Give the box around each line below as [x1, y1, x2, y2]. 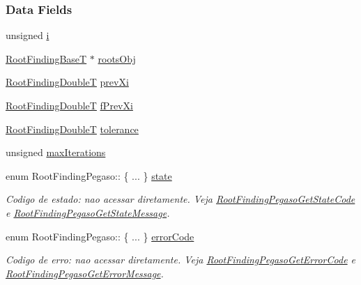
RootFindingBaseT [6, 51, 87, 66]
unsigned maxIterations [6, 145, 106, 160]
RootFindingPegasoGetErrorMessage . [6, 265, 164, 280]
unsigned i [6, 28, 49, 43]
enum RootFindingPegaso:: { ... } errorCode [6, 229, 194, 243]
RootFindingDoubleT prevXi [6, 75, 129, 89]
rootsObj [98, 51, 136, 66]
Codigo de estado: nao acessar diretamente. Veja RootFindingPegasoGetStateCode [6, 192, 355, 206]
